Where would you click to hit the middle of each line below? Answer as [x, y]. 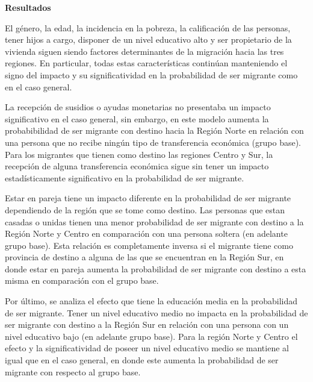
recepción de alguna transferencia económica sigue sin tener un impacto [137, 166]
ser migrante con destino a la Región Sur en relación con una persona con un [147, 324]
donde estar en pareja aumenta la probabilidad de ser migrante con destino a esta [156, 268]
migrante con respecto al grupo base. [73, 371]
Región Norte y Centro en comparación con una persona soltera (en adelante [146, 233]
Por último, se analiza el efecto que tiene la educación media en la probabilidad [151, 301]
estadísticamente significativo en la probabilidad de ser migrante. [125, 177]
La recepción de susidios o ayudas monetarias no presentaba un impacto [138, 107]
